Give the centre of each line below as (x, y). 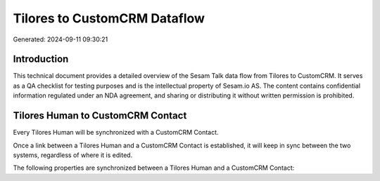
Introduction (41, 59)
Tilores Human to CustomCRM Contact (100, 116)
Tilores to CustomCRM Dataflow (109, 18)
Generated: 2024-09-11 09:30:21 (61, 39)
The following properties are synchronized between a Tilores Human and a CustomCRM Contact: (154, 168)
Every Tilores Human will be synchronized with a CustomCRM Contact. (116, 133)
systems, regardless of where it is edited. (73, 155)
